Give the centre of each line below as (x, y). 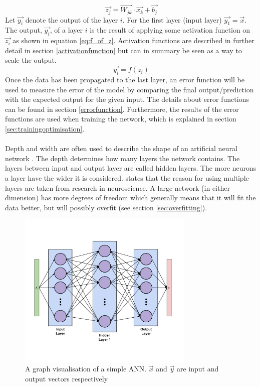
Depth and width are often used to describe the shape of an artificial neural (121, 148)
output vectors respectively (67, 379)
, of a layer (66, 30)
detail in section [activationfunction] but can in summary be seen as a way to (123, 50)
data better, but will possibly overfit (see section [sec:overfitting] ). (106, 207)
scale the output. (31, 60)
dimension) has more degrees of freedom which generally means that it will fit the (131, 198)
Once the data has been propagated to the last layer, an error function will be (125, 80)
